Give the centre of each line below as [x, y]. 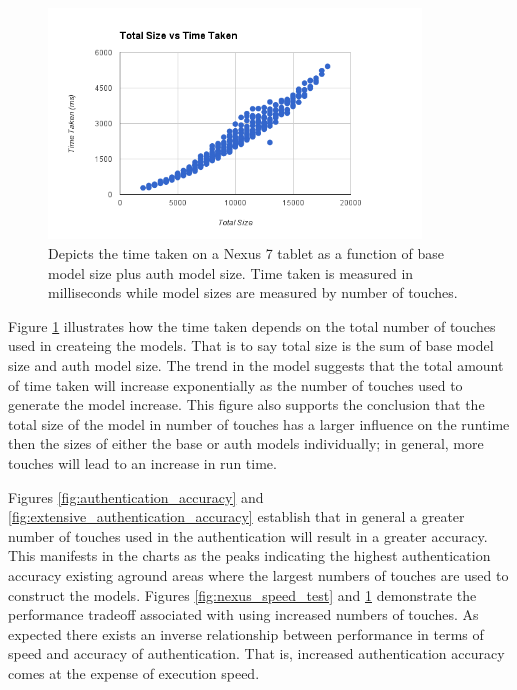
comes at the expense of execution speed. [134, 672]
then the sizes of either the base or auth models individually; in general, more [246, 443]
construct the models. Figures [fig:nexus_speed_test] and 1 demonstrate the [242, 594]
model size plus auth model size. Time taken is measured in [231, 272]
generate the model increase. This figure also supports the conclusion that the [246, 404]
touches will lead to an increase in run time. [142, 463]
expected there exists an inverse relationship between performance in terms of [246, 633]
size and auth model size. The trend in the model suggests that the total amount [256, 365]
